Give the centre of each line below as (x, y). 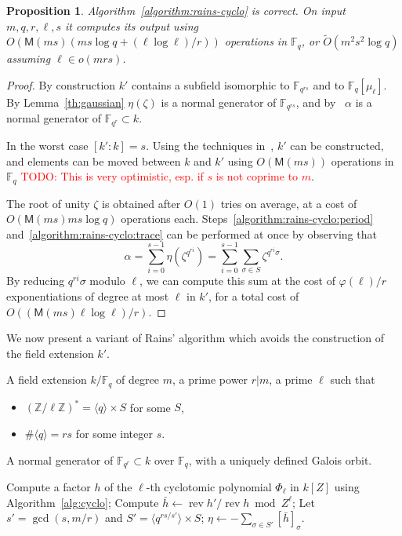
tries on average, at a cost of (289, 203)
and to (329, 85)
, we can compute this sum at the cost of (237, 281)
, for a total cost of (254, 296)
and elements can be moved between (94, 160)
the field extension (50, 353)
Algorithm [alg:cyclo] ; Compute (83, 502)
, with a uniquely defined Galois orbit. (280, 459)
